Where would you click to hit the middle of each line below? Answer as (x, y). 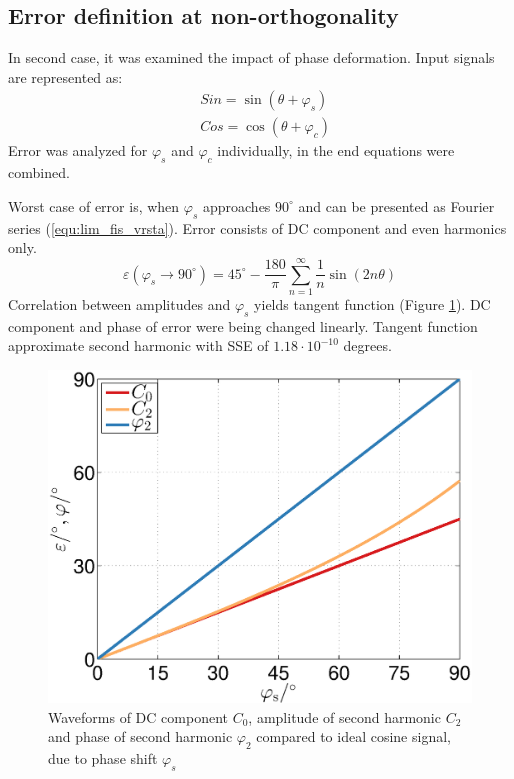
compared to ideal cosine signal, (353, 736)
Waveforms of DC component (138, 716)
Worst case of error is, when (94, 205)
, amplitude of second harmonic (344, 716)
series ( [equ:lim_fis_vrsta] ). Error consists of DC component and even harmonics (257, 227)
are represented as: (65, 76)
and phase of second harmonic (140, 736)
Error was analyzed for (78, 150)
